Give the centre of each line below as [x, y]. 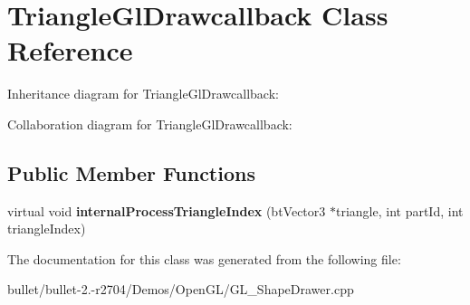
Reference [70, 50]
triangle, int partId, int [399, 210]
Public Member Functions [131, 172]
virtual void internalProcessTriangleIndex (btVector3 [167, 210]
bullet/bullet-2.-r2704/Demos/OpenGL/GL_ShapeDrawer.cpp [181, 289]
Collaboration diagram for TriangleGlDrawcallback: [150, 124]
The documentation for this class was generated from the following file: [204, 258]
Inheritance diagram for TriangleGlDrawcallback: [143, 94]
